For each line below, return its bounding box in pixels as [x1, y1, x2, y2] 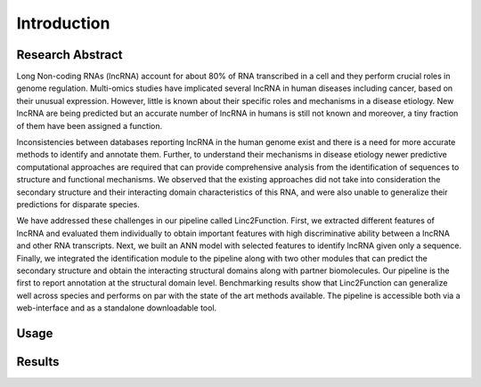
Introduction [16, 13, 110, 33]
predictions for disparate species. [16, 198, 140, 209]
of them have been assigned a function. [16, 120, 163, 131]
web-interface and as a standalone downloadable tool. [16, 302, 217, 313]
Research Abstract [16, 47, 124, 62]
